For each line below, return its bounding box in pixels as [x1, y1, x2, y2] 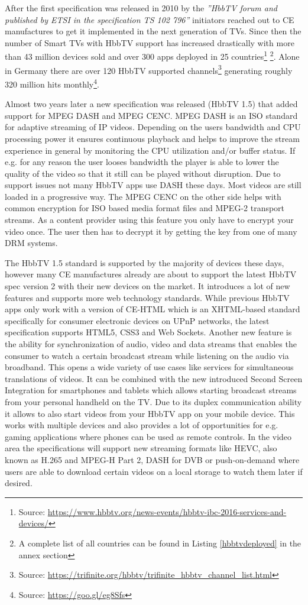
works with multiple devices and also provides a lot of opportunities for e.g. [5, 419, 278, 431]
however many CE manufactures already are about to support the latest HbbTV [5, 268, 297, 280]
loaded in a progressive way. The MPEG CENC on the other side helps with [5, 190, 281, 202]
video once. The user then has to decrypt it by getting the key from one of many [5, 225, 297, 237]
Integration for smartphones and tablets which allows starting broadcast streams [5, 384, 297, 396]
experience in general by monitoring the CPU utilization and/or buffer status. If [5, 144, 296, 156]
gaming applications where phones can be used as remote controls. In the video [5, 430, 292, 442]
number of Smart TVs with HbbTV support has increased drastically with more [5, 36, 294, 48]
